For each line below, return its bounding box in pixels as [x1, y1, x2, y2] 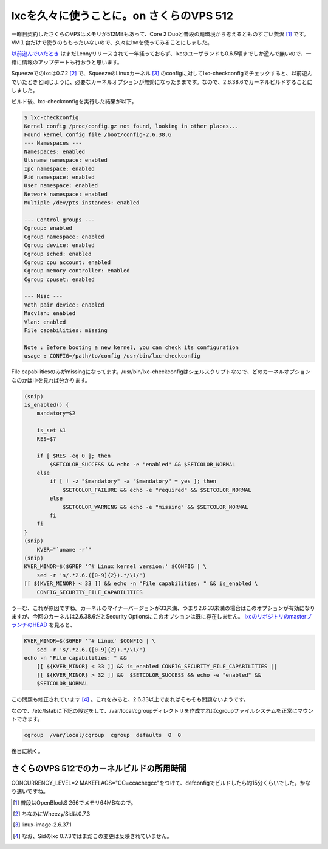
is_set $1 [36, 427, 66, 434]
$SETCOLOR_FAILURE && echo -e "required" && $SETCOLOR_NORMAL [62, 487, 252, 493]
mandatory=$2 [36, 410, 76, 417]
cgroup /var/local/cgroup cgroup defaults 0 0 [24, 732, 182, 738]
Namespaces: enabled [24, 148, 85, 155]
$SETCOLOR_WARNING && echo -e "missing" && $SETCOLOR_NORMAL [62, 504, 248, 510]
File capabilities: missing [24, 327, 108, 334]
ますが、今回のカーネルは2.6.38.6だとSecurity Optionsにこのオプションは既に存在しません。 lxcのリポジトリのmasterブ [11, 612, 312, 620]
